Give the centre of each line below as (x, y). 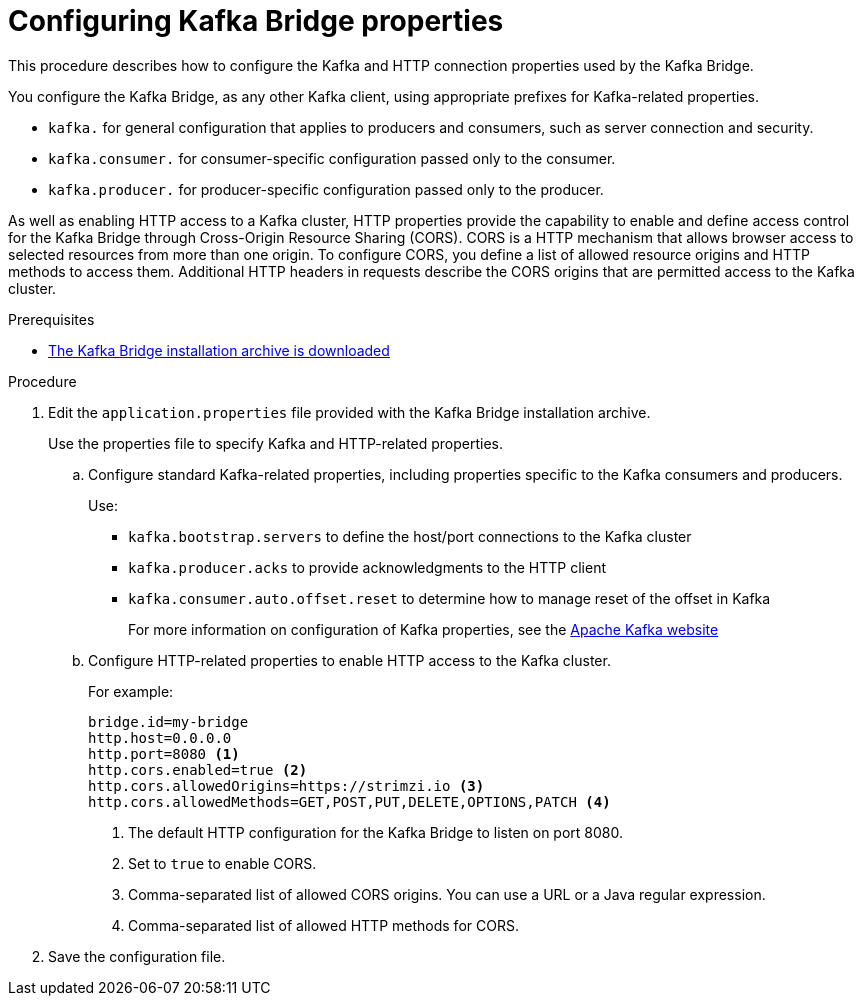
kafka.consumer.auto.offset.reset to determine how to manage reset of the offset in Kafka (449, 598)
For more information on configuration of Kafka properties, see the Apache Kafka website (423, 629)
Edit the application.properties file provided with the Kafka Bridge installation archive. (349, 412)
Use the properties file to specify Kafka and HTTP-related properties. (276, 443)
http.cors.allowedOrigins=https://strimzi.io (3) (286, 785)
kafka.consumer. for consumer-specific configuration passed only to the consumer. (332, 158)
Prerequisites (51, 319)
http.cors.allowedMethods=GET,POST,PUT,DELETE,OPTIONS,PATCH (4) (349, 801)
